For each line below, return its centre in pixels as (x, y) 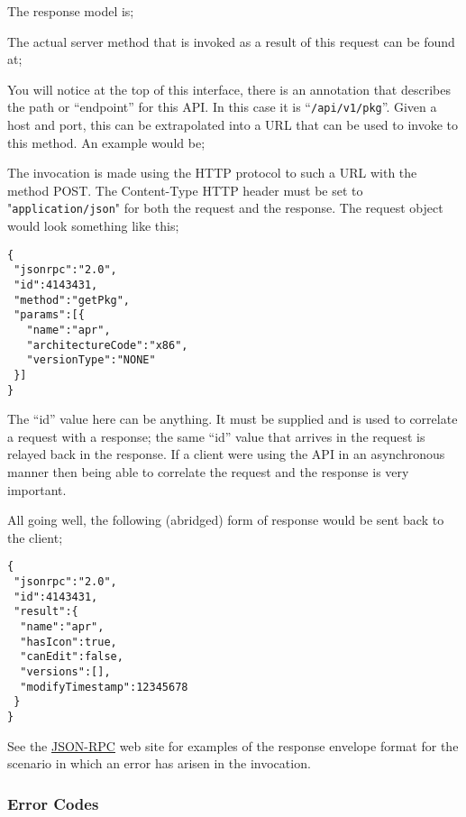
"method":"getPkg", (72, 300)
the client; (35, 537)
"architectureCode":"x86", (107, 345)
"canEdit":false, (72, 657)
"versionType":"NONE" (91, 360)
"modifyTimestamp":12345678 (104, 687)
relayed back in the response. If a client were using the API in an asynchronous (226, 454)
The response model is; (71, 11)
